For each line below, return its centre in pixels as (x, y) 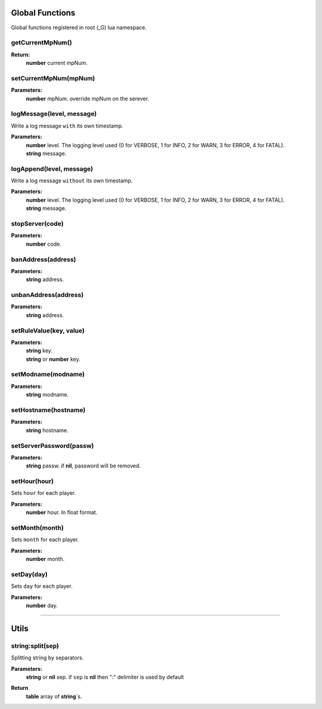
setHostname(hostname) (48, 410)
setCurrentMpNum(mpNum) (53, 78)
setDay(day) (29, 574)
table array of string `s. (54, 696)
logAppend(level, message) (52, 169)
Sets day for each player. (42, 586)
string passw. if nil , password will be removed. (83, 466)
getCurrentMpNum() (41, 43)
